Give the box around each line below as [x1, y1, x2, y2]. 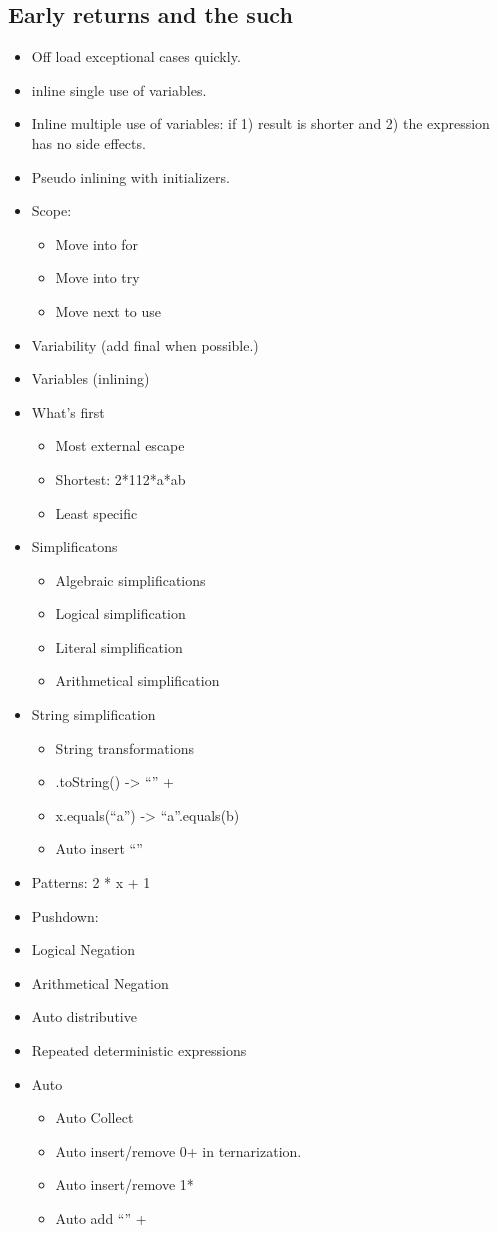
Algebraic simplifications [55, 569, 206, 590]
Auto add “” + [55, 1207, 147, 1228]
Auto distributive [31, 1006, 137, 1027]
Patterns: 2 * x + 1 [31, 872, 151, 893]
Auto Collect [55, 1107, 134, 1128]
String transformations [55, 737, 194, 758]
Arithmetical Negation [31, 972, 169, 993]
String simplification [31, 704, 156, 725]
